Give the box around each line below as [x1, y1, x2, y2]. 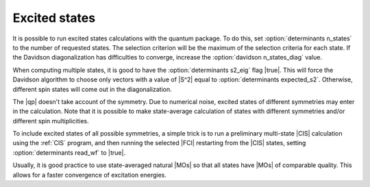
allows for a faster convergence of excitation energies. [12, 171, 167, 179]
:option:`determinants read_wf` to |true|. [12, 148, 126, 157]
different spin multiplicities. [12, 116, 89, 125]
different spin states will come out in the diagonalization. [12, 85, 172, 93]
